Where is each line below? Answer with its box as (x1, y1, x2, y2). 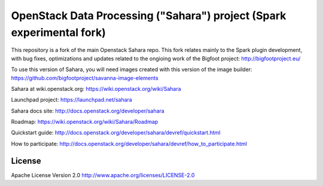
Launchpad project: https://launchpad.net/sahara (11, 96, 133, 103)
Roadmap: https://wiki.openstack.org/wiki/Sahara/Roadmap (11, 118, 159, 126)
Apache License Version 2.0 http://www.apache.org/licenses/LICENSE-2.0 (11, 171, 195, 179)
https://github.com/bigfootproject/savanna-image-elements (11, 74, 159, 81)
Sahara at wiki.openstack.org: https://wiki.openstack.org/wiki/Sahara (11, 85, 182, 92)
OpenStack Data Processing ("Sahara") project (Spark (11, 9, 287, 22)
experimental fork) (11, 26, 106, 39)
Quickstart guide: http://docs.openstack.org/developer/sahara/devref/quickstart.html (11, 129, 221, 136)
